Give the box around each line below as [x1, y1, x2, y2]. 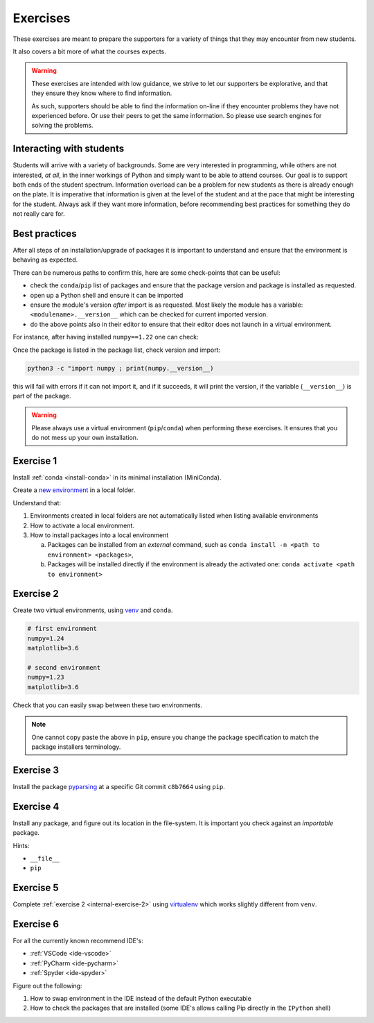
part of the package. [12, 391, 71, 400]
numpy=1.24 [27, 634, 64, 642]
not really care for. [12, 210, 65, 218]
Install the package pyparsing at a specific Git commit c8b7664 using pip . [12, 782, 225, 790]
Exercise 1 [12, 455, 57, 466]
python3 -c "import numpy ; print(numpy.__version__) [27, 364, 214, 372]
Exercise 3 [12, 764, 59, 776]
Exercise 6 [12, 918, 59, 930]
